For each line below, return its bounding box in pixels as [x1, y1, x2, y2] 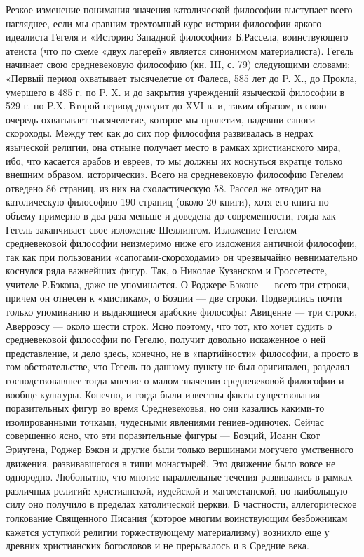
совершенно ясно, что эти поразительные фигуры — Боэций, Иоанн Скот [6, 428, 321, 443]
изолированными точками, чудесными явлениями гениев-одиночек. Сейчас [6, 414, 324, 429]
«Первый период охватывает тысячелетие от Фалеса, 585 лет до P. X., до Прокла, [6, 70, 357, 85]
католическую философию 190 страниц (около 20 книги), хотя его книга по [6, 194, 329, 209]
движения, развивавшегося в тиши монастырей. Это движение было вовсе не [6, 455, 336, 470]
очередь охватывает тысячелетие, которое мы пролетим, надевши [6, 112, 284, 126]
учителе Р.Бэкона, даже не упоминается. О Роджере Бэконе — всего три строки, [6, 276, 349, 291]
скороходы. [6, 126, 53, 140]
